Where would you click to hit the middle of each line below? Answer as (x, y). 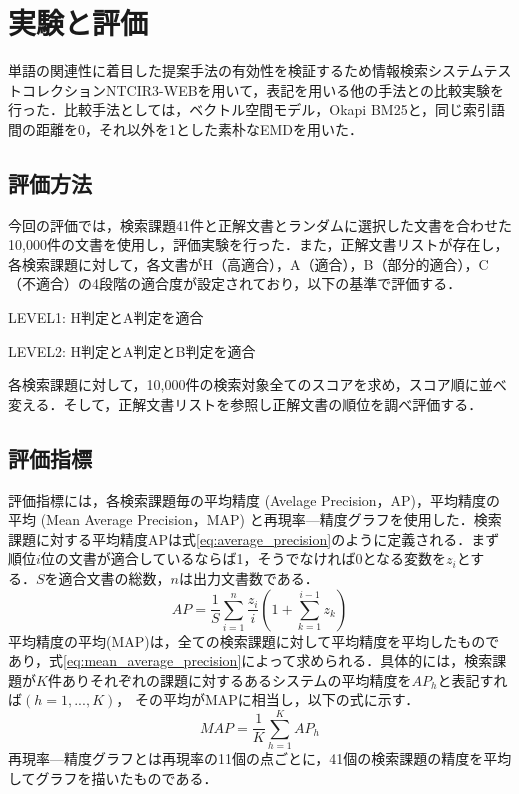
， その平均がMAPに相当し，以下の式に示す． (268, 699)
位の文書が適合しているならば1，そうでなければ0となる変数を (243, 558)
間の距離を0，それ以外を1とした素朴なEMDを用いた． (186, 128)
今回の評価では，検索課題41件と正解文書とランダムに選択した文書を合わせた (260, 224)
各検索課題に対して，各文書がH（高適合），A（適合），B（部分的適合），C (248, 263)
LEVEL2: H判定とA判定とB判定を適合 (132, 350)
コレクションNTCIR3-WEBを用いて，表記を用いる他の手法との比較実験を (263, 89)
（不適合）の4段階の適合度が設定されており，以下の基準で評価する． (235, 283)
